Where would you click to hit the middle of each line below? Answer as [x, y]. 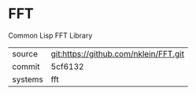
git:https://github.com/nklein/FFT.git [118, 53]
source [25, 53]
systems [28, 79]
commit [26, 66]
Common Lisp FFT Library [50, 35]
